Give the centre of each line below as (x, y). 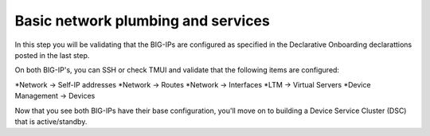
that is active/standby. (51, 121)
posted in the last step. (52, 55)
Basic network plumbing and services (142, 21)
